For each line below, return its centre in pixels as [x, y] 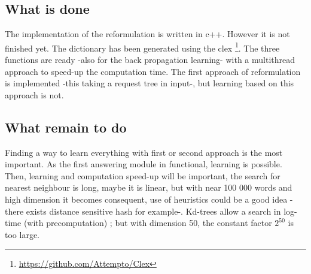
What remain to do [66, 127]
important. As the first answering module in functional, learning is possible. [144, 164]
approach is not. [34, 94]
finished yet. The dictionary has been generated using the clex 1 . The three [142, 47]
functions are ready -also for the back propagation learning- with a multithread [150, 60]
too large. [22, 234]
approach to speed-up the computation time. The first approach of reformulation [153, 71]
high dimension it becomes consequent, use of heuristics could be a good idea [146, 199]
